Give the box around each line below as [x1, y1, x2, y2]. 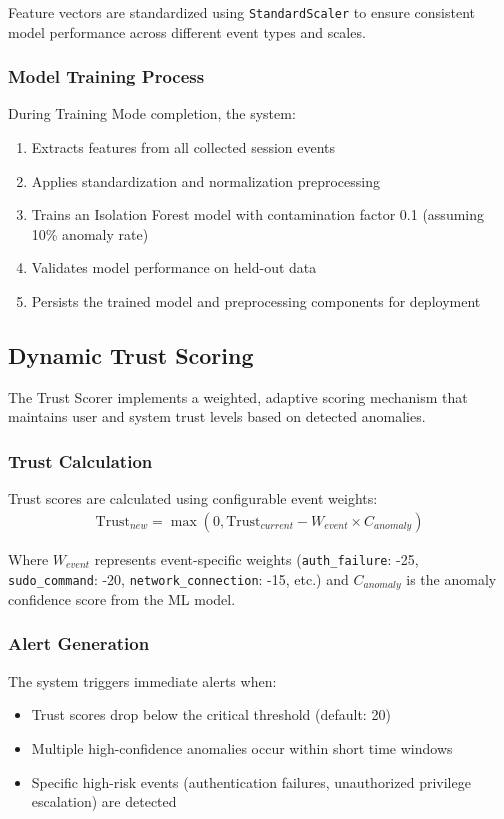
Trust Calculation [8, 448, 153, 473]
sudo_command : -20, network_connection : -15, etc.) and [8, 568, 349, 589]
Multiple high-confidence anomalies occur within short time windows [31, 737, 453, 758]
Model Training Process [8, 64, 205, 89]
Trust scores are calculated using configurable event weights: [8, 488, 378, 509]
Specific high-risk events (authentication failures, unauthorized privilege [31, 771, 471, 792]
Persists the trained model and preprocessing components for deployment [31, 291, 481, 312]
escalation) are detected [31, 791, 177, 812]
